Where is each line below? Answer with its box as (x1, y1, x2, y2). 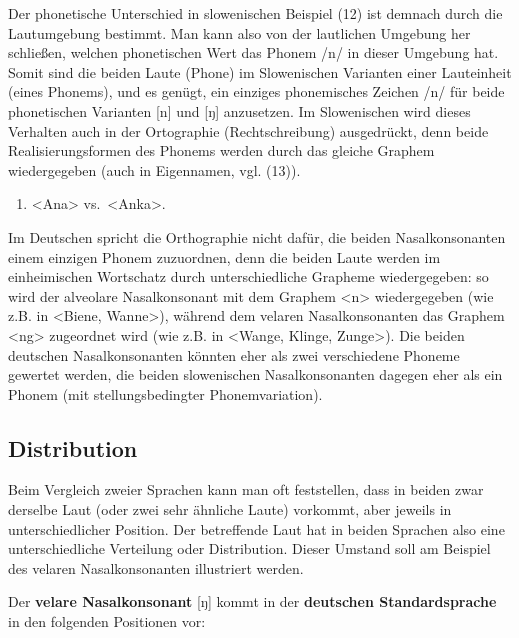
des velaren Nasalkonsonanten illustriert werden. (8, 557, 304, 578)
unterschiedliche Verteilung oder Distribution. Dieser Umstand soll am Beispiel (8, 538, 491, 559)
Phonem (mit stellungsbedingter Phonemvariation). (8, 383, 323, 404)
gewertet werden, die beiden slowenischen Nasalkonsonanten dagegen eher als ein (8, 364, 503, 385)
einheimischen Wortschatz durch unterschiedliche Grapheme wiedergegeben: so (8, 266, 489, 287)
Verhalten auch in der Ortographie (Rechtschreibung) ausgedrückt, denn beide (8, 120, 489, 141)
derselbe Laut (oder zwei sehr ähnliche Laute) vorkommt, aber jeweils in (8, 499, 452, 520)
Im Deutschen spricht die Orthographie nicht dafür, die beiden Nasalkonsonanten (8, 226, 506, 247)
